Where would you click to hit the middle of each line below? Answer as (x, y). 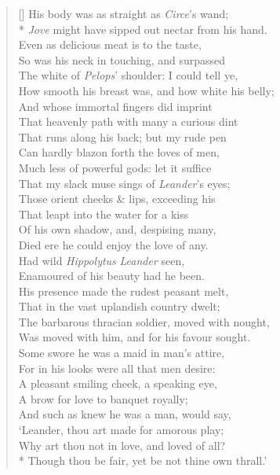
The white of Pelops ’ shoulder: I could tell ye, (128, 75)
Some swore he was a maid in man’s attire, (122, 353)
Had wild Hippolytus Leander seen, (102, 260)
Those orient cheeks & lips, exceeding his (117, 199)
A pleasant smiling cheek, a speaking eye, (118, 383)
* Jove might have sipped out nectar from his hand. (143, 29)
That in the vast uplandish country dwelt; (119, 306)
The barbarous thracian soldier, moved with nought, (144, 321)
